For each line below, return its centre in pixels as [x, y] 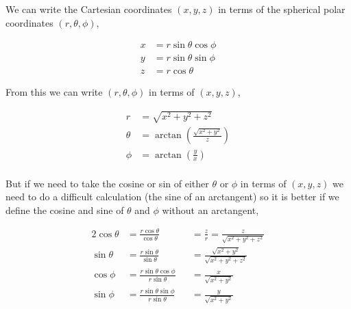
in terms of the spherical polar [282, 9]
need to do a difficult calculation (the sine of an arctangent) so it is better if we [172, 197]
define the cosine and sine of [65, 210]
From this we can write [54, 92]
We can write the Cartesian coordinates [89, 9]
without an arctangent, [210, 210]
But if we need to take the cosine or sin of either [107, 183]
